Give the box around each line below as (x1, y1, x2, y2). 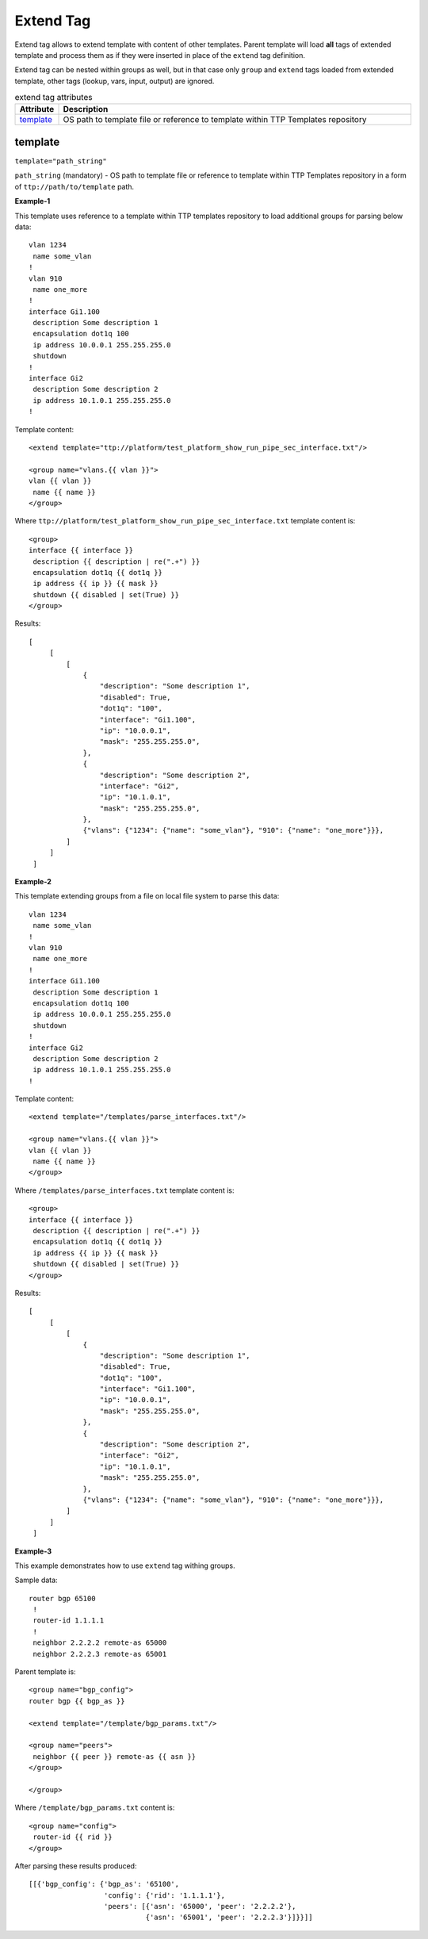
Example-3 (14, 1546, 52, 1556)
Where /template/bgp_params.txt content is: (14, 1803, 175, 1812)
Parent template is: (14, 1667, 76, 1677)
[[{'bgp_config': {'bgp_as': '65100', (29, 1880, 180, 1889)
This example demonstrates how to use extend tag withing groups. (14, 1561, 235, 1570)
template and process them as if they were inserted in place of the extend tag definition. (14, 50, 305, 59)
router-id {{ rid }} (32, 1833, 113, 1841)
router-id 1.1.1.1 (32, 1616, 105, 1625)
